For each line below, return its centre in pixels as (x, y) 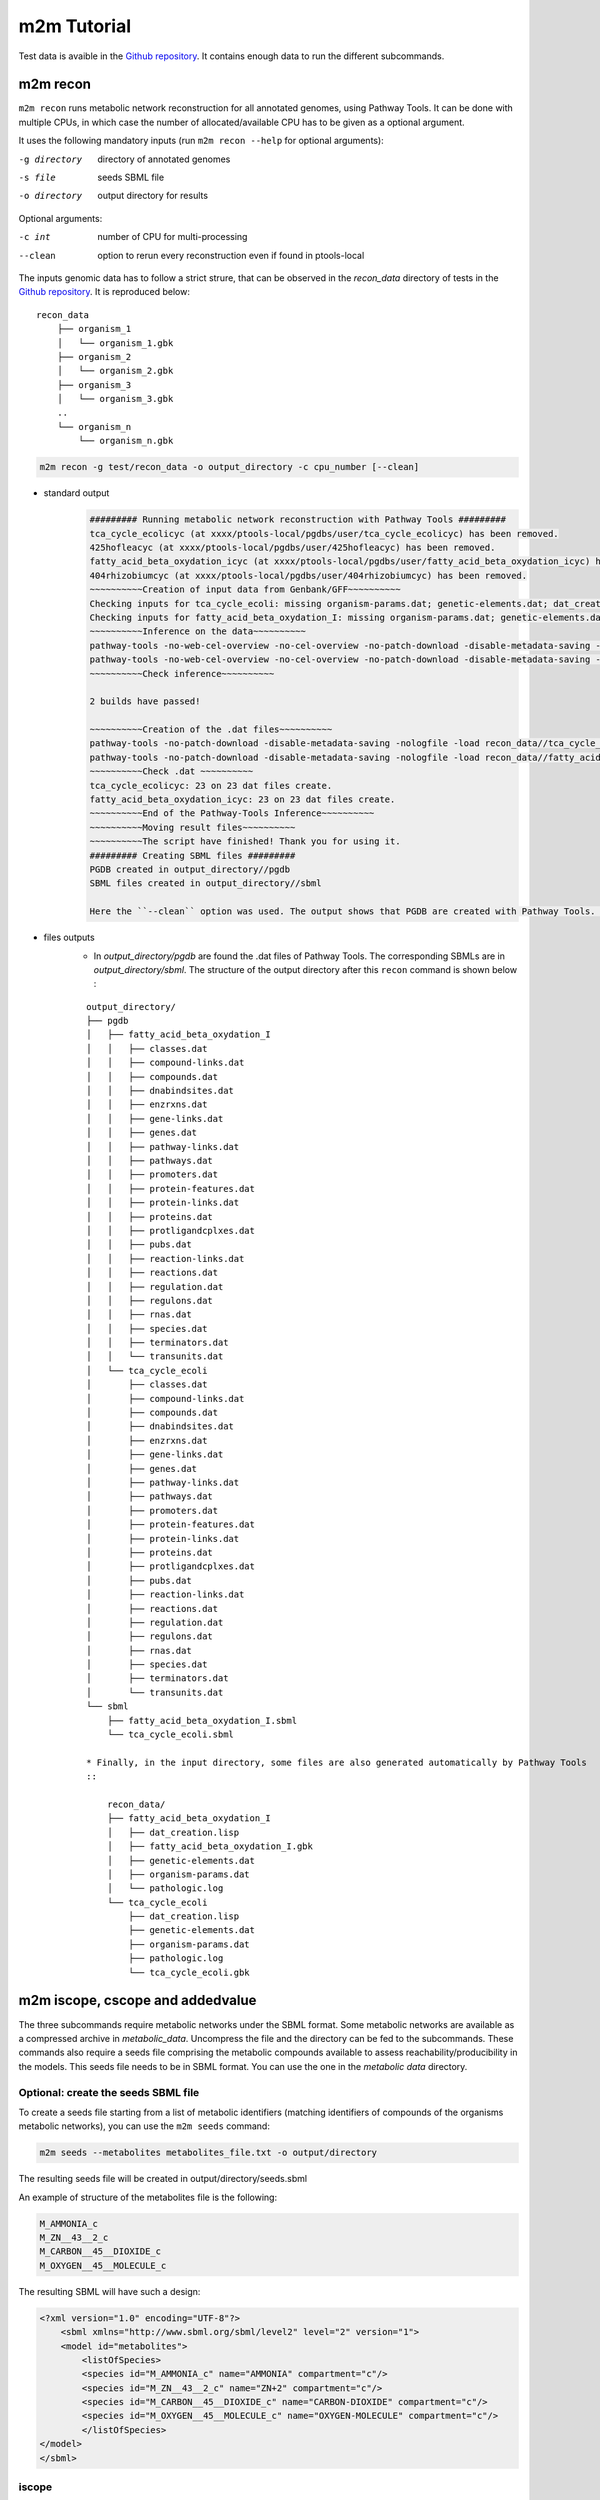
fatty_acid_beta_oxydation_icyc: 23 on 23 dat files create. (242, 799)
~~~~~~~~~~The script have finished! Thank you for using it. (245, 841)
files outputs (69, 937)
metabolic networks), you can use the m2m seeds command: (144, 2126)
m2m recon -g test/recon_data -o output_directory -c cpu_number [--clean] (229, 467)
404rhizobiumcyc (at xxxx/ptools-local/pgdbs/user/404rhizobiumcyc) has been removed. (308, 575)
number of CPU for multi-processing (172, 237)
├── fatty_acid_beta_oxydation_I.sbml (202, 1720)
